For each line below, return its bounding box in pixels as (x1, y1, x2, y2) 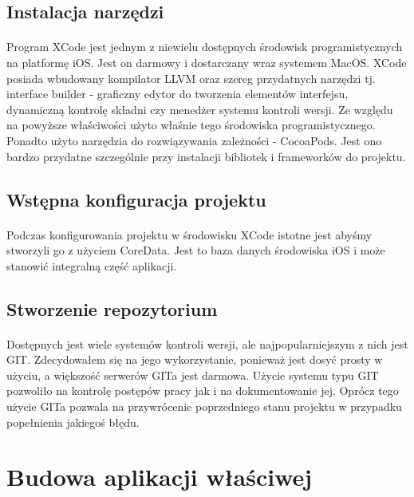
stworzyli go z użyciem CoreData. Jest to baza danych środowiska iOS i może (6, 242, 385, 258)
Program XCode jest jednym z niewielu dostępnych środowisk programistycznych (6, 38, 403, 55)
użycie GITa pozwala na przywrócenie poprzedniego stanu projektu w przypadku (6, 398, 402, 415)
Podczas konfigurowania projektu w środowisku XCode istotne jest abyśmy (6, 226, 373, 243)
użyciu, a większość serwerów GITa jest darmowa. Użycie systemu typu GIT (6, 366, 379, 383)
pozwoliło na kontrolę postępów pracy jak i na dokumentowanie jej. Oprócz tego (6, 382, 399, 399)
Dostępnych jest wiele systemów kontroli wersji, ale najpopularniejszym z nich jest (6, 335, 408, 352)
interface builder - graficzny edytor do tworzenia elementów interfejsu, (6, 85, 349, 102)
